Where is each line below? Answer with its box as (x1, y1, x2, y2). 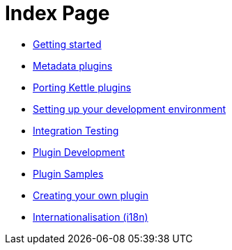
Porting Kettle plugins (33, 81, 132, 93)
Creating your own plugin (33, 189, 148, 201)
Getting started (33, 38, 102, 50)
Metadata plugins (33, 59, 113, 72)
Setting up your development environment (33, 102, 226, 115)
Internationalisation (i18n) (33, 210, 148, 223)
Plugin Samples (33, 167, 104, 180)
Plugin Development (33, 146, 125, 158)
